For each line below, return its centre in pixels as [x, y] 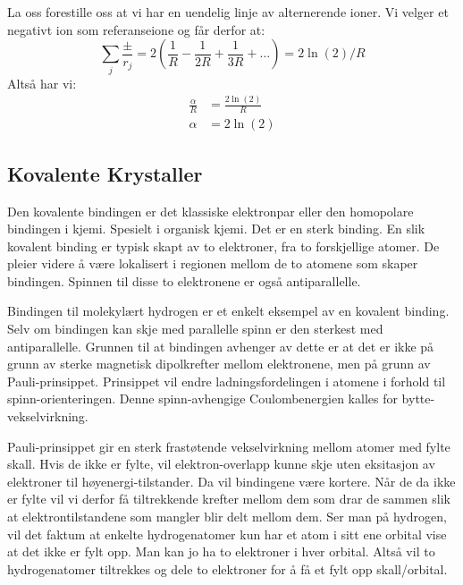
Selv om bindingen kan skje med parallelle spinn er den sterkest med [195, 329]
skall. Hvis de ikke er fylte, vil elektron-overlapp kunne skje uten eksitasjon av [221, 464]
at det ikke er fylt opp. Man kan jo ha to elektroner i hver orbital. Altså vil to [221, 551]
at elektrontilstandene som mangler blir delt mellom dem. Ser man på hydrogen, [227, 517]
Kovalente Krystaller [105, 173]
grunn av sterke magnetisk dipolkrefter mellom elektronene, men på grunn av [219, 364]
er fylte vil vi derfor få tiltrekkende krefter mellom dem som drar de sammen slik [229, 499]
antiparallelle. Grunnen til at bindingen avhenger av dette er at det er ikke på [221, 346]
